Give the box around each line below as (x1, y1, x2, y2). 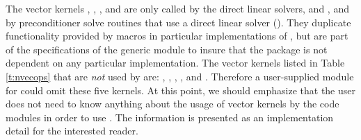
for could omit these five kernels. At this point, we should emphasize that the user (6, 82, 355, 97)
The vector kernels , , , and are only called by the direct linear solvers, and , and (6, 1, 349, 15)
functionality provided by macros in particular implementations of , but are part (6, 28, 348, 43)
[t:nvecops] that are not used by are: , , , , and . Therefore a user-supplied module (6, 69, 354, 83)
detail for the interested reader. (6, 123, 138, 138)
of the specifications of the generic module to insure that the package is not (6, 42, 328, 56)
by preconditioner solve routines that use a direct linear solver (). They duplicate (6, 15, 351, 29)
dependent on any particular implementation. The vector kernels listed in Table (6, 55, 345, 70)
